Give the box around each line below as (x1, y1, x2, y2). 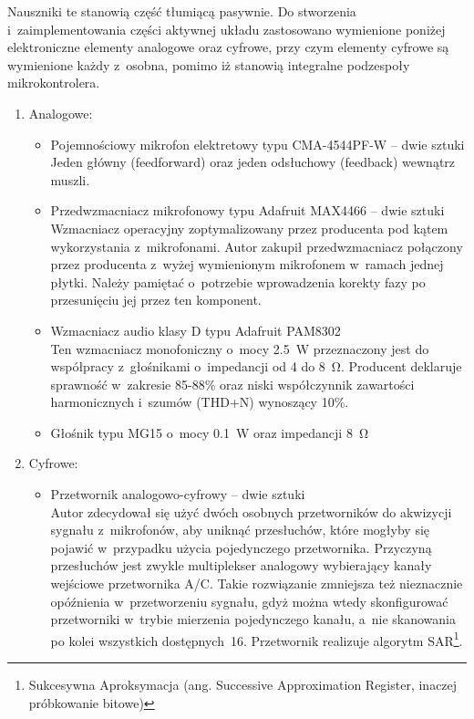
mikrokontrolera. (7, 73, 100, 92)
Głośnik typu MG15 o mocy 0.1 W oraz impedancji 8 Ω (50, 422, 369, 442)
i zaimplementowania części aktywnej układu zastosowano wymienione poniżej (7, 19, 446, 38)
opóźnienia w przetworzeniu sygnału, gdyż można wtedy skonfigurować (50, 591, 448, 610)
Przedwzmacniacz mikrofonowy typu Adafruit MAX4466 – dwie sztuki (50, 201, 445, 220)
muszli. (50, 170, 90, 189)
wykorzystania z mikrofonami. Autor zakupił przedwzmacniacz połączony (50, 236, 463, 255)
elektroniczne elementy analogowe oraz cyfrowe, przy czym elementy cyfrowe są (7, 37, 449, 57)
